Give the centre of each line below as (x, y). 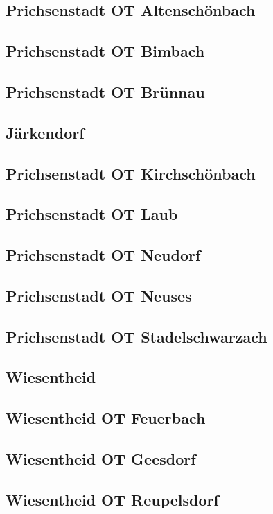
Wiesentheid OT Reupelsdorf (112, 499)
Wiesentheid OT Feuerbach (106, 418)
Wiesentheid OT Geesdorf (101, 458)
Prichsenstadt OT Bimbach (105, 51)
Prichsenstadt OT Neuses (99, 295)
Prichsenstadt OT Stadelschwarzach (136, 336)
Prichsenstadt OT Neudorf (103, 255)
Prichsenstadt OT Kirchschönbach (131, 173)
